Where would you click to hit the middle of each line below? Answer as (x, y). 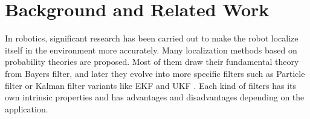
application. (27, 108)
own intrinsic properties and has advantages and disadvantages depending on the (155, 97)
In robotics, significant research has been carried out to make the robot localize (152, 38)
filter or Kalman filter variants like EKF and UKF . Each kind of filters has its (151, 85)
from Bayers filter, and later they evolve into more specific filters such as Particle (155, 73)
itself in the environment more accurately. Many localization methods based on (151, 50)
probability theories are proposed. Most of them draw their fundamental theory (152, 62)
